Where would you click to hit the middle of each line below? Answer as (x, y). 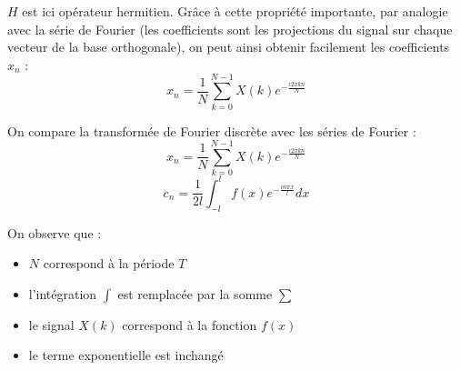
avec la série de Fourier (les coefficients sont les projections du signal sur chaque (230, 29)
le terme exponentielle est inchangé (126, 355)
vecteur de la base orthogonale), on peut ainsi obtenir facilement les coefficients (229, 47)
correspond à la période (109, 263)
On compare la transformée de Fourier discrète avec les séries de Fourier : (212, 130)
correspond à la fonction (190, 324)
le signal (51, 324)
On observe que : (55, 232)
